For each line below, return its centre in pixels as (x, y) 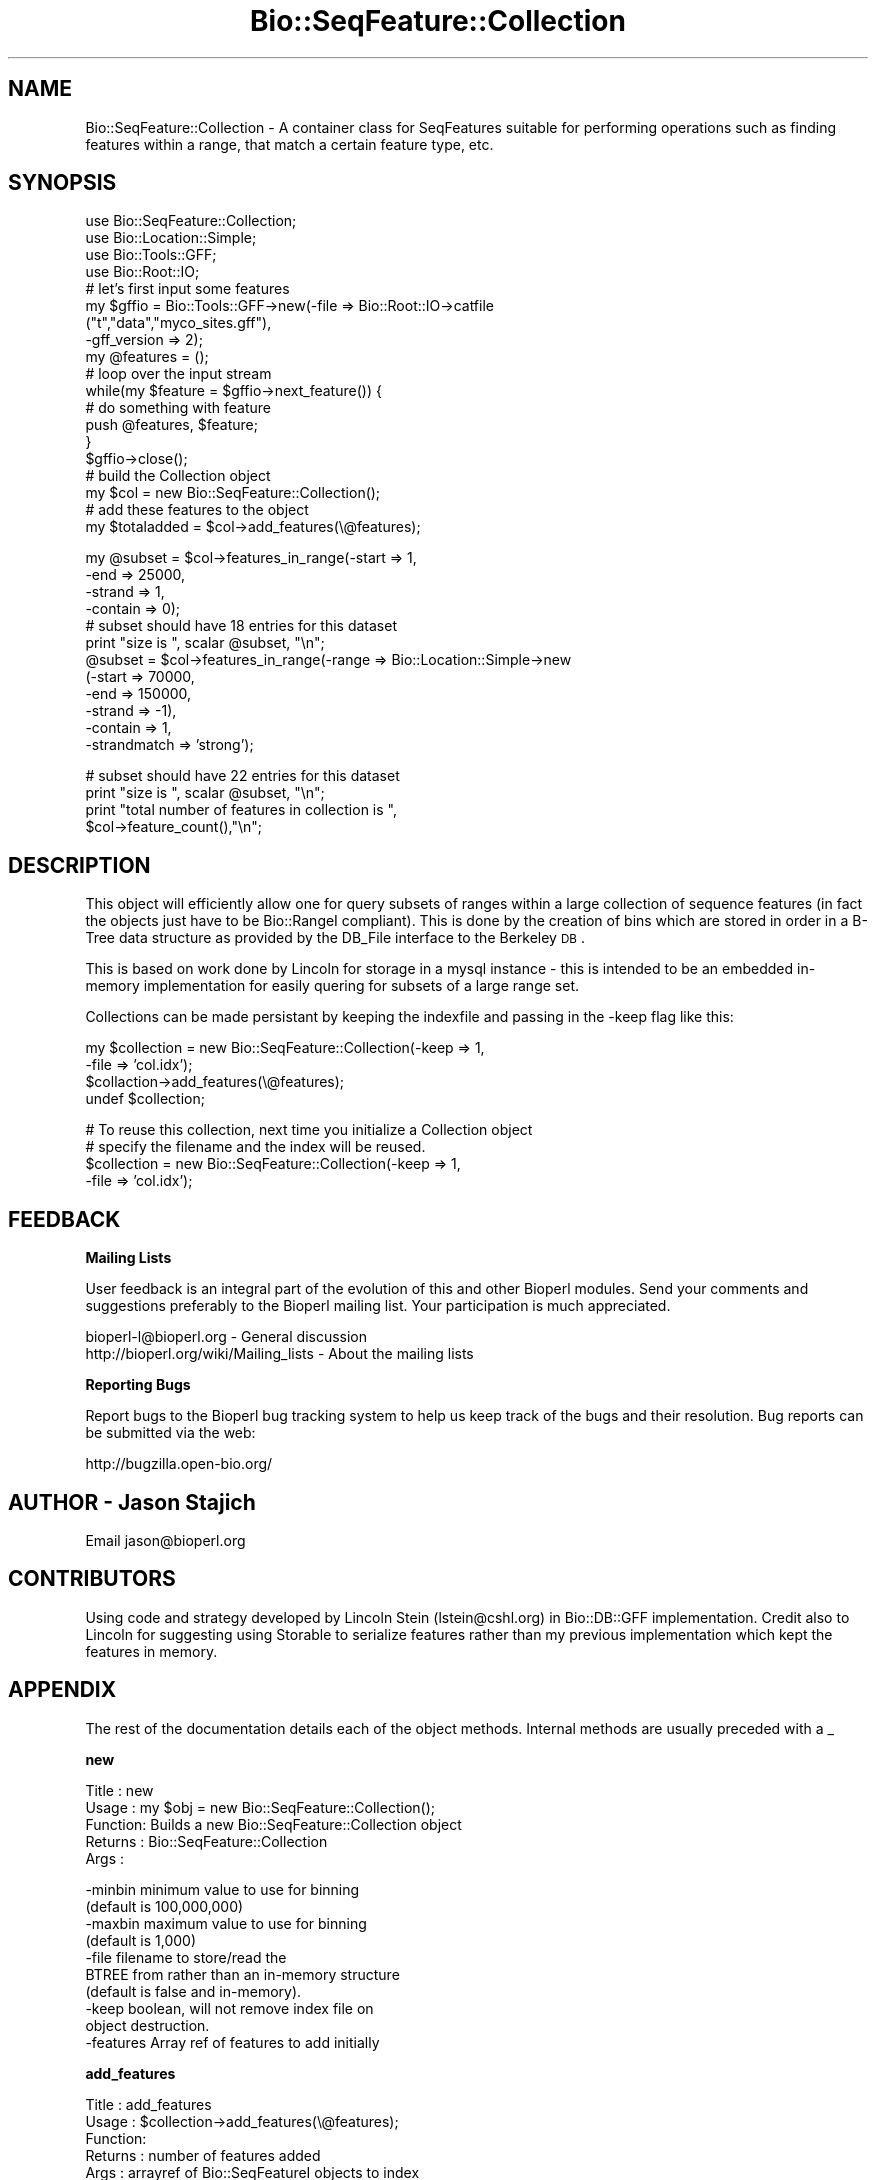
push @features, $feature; (171, 425)
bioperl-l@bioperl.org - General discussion (226, 1337)
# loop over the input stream (178, 374)
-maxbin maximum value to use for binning (226, 1923)
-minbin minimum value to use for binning (222, 1889)
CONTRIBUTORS (92, 1579)
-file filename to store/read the (186, 1957)
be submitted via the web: (170, 1433)
